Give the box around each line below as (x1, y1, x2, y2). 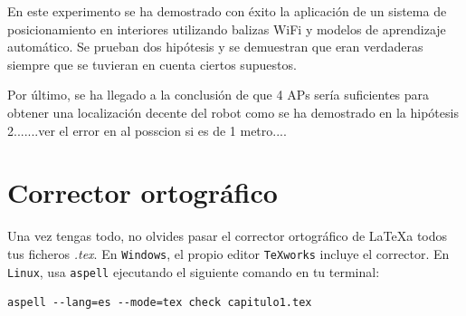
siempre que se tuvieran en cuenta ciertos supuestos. (7, 54, 297, 73)
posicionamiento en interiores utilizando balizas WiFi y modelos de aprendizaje (7, 19, 446, 38)
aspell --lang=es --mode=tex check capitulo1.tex (7, 296, 312, 310)
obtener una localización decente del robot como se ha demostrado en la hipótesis (7, 102, 459, 121)
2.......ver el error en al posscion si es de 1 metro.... (7, 120, 287, 139)
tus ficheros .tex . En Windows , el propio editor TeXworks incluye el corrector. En (7, 244, 450, 263)
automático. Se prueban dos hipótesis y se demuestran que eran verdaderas (7, 37, 423, 56)
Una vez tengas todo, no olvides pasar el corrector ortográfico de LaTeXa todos (7, 226, 448, 245)
